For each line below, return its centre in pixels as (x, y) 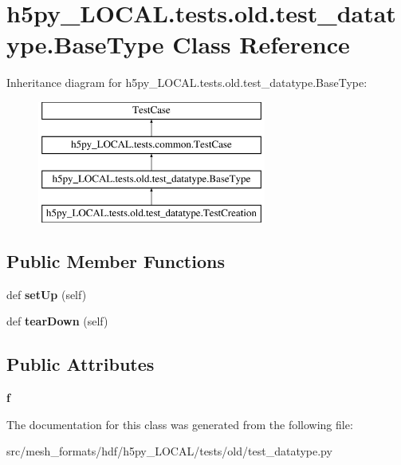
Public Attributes (81, 364)
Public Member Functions (116, 261)
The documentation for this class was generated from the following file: (180, 424)
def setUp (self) (47, 294)
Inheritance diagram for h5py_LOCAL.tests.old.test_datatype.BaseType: (187, 83)
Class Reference (261, 44)
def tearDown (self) (57, 321)
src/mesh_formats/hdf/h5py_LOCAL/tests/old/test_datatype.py (169, 451)
